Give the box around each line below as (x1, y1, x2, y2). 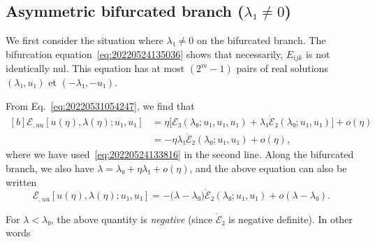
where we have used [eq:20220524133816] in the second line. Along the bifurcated (6, 147, 354, 162)
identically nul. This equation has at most (6, 61, 185, 76)
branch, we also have (6, 160, 94, 175)
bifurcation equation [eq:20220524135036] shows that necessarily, (6, 46, 284, 61)
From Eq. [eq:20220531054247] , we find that (6, 98, 195, 113)
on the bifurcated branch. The (196, 33, 326, 48)
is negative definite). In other (228, 211, 353, 226)
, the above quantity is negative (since (51, 211, 213, 226)
